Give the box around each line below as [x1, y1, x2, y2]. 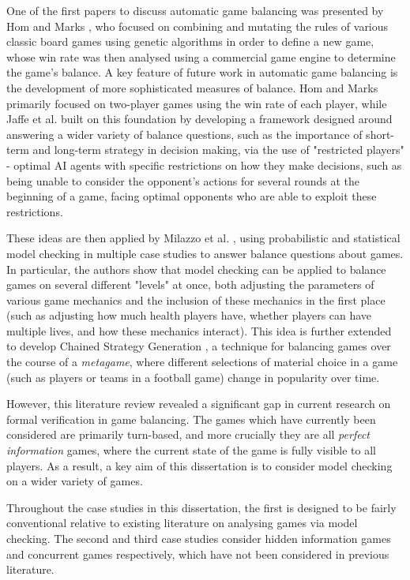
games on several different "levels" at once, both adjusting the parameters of [6, 276, 374, 293]
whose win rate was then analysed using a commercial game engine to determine [6, 48, 396, 65]
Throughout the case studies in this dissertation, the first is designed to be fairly [6, 499, 397, 515]
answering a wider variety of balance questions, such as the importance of [6, 125, 363, 142]
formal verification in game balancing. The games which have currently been [6, 410, 376, 427]
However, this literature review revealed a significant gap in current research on [6, 395, 391, 412]
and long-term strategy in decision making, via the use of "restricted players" [32, 141, 404, 158]
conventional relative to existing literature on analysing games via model [6, 515, 358, 531]
